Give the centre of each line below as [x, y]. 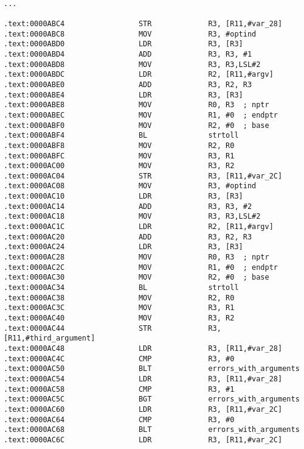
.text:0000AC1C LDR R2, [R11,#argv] [139, 227]
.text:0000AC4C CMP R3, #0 [119, 359]
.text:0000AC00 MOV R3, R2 [119, 166]
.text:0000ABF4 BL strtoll [121, 136]
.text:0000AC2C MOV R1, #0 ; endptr [141, 267]
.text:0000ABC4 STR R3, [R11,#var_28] [143, 23]
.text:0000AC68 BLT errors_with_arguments [152, 430]
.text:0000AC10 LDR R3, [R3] [123, 196]
